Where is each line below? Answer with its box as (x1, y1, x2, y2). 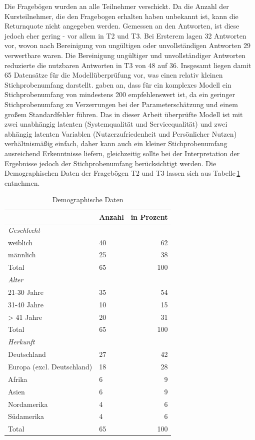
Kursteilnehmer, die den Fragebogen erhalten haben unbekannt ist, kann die (4, 11, 238, 21)
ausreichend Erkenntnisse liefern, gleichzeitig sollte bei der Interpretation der (4, 148, 240, 158)
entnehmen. (4, 177, 40, 188)
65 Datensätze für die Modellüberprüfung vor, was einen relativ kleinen (4, 70, 223, 80)
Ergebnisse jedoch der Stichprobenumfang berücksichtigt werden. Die (4, 158, 216, 168)
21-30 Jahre (8, 286, 44, 297)
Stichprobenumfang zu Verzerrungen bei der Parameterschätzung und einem (4, 99, 238, 109)
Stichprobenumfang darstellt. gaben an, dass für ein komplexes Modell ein (4, 79, 231, 90)
